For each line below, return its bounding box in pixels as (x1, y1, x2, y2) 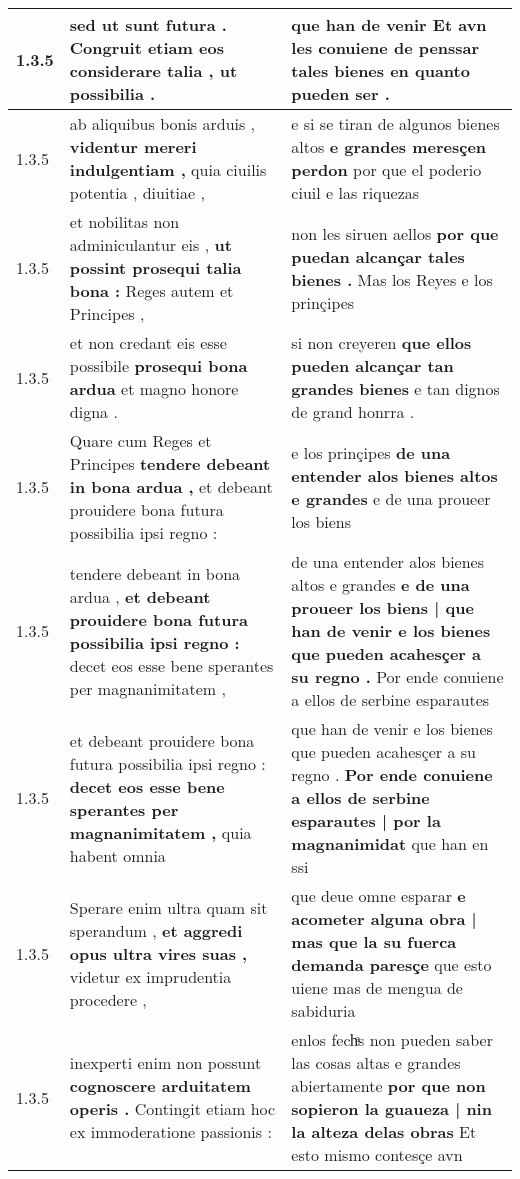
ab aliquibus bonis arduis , (69, 112, 256, 135)
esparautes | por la (291, 809, 441, 832)
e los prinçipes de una (291, 440, 451, 464)
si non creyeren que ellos (291, 331, 472, 354)
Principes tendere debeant (69, 452, 271, 475)
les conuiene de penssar (291, 36, 480, 59)
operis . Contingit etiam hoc (69, 1097, 276, 1120)
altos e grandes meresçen (291, 135, 487, 158)
